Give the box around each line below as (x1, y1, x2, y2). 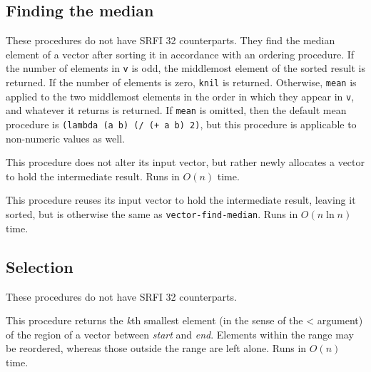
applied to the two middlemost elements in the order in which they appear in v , (6, 88, 355, 103)
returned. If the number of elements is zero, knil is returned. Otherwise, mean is (6, 75, 357, 90)
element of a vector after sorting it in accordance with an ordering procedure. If (6, 46, 355, 61)
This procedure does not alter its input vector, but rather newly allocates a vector (6, 155, 365, 170)
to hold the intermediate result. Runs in (6, 168, 180, 183)
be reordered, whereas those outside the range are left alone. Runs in (6, 341, 307, 356)
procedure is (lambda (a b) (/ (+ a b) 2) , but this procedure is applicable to (6, 117, 357, 132)
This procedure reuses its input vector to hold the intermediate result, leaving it (6, 192, 356, 207)
